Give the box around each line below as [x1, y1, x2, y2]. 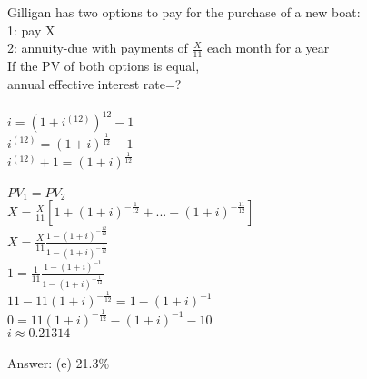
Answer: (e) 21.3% [7, 354, 110, 373]
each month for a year [206, 38, 330, 57]
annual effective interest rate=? [7, 74, 182, 93]
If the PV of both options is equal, [7, 56, 200, 75]
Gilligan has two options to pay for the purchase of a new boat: [7, 3, 361, 22]
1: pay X [7, 20, 55, 39]
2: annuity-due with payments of [7, 38, 188, 57]
